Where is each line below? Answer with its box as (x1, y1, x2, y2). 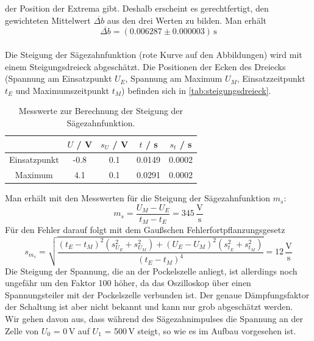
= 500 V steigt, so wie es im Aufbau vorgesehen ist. (104, 324, 296, 337)
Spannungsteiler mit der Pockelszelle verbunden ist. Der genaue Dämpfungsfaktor (5, 288, 310, 301)
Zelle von (5, 324, 39, 337)
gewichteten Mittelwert (5, 13, 91, 26)
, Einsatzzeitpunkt (237, 72, 305, 85)
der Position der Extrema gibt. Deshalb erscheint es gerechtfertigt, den (5, 2, 269, 14)
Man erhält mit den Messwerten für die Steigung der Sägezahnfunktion (5, 192, 271, 204)
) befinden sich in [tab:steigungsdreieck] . (121, 84, 271, 96)
